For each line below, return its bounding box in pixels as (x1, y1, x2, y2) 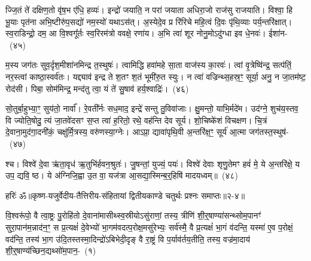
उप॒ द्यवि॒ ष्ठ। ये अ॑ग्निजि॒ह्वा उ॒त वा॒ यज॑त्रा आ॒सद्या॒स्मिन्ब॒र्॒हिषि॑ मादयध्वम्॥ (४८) (5, 169, 238, 182)
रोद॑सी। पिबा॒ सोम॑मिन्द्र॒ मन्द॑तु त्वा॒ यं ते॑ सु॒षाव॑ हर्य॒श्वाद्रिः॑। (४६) (5, 82, 189, 94)
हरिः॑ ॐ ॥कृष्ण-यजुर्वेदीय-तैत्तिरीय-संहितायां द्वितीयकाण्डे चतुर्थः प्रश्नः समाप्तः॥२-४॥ (5, 189, 245, 201)
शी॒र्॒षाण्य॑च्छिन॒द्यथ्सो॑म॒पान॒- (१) (5, 244, 96, 257)
